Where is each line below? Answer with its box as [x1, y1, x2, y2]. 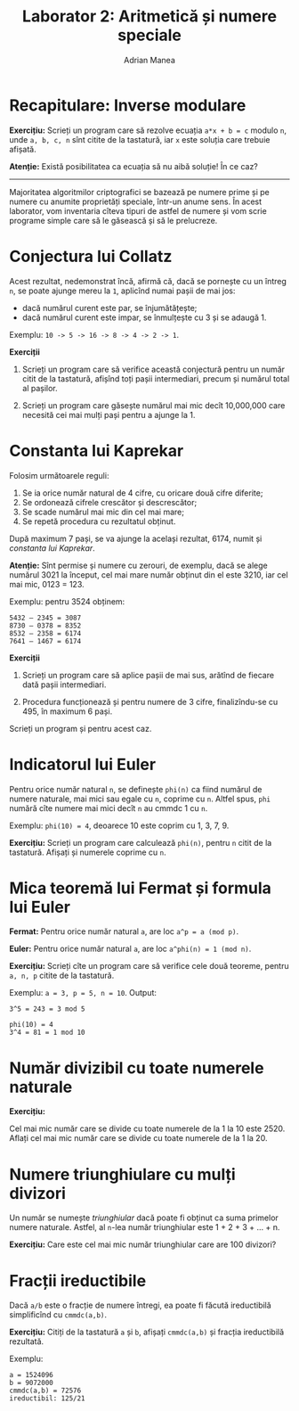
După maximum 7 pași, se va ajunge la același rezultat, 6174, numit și [9, 533, 263, 544]
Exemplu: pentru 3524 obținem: [9, 595, 125, 607]
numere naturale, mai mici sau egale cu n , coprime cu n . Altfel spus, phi [9, 793, 271, 804]
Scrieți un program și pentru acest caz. [9, 723, 152, 734]
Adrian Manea [123, 54, 176, 65]
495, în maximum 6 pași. [21, 706, 113, 717]
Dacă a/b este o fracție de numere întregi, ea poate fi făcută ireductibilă [9, 1300, 271, 1311]
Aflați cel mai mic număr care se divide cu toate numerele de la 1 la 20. [9, 1133, 268, 1144]
